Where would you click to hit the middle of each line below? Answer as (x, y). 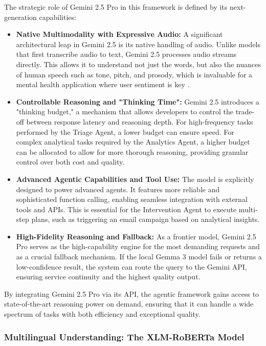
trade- (245, 111)
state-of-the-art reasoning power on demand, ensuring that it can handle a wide (129, 304)
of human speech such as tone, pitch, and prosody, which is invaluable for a (134, 74)
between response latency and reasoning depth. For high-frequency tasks (140, 121)
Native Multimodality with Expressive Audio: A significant (119, 34)
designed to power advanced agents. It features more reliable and (118, 189)
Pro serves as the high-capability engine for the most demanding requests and (138, 246)
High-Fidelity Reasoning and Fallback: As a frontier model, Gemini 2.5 (136, 236)
